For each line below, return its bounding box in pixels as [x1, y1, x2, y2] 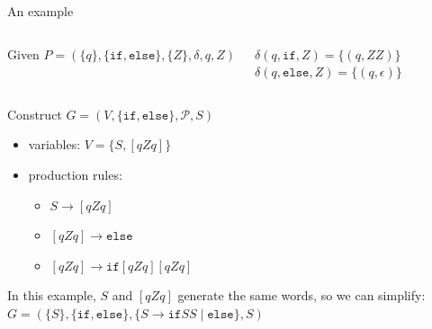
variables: [28, 135, 81, 154]
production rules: [28, 164, 122, 183]
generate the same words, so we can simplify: [177, 286, 426, 305]
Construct [7, 104, 62, 123]
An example [7, 2, 74, 20]
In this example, [7, 286, 96, 305]
